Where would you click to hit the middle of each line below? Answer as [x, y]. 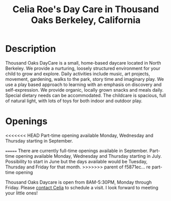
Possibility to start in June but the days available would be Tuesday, [77, 161]
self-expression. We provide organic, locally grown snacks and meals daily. [84, 90]
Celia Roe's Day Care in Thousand [86, 9]
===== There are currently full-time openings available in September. [77, 151]
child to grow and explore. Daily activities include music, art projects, [78, 74]
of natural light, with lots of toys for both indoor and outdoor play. [74, 101]
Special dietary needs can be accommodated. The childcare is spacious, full [86, 95]
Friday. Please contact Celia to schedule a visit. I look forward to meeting [82, 187]
